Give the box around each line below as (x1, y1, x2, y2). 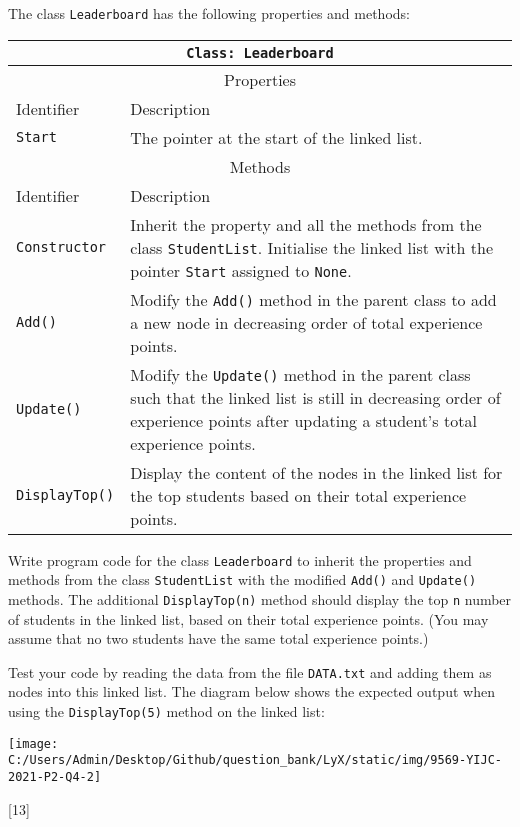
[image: (8, 736, 59, 751)
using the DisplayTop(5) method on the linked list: (8, 701, 325, 722)
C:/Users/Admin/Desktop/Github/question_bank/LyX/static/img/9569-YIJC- (8, 753, 502, 768)
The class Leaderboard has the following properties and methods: (8, 3, 410, 23)
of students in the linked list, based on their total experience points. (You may (8, 608, 489, 629)
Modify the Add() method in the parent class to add (130, 287, 497, 311)
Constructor (16, 239, 107, 256)
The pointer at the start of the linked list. (130, 125, 423, 149)
